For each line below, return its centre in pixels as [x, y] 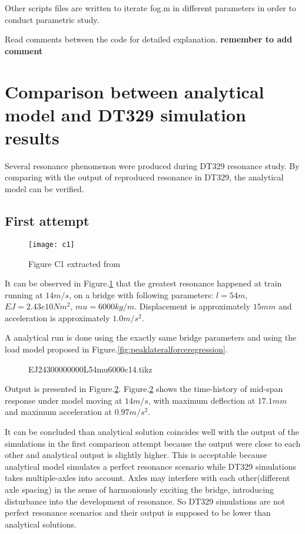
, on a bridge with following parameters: [141, 294]
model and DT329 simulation [125, 114]
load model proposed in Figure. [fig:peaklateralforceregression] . [116, 349]
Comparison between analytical [135, 91]
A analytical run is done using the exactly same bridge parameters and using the [151, 337]
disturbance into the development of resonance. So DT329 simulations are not [145, 501]
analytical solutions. [41, 524]
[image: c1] [52, 244]
